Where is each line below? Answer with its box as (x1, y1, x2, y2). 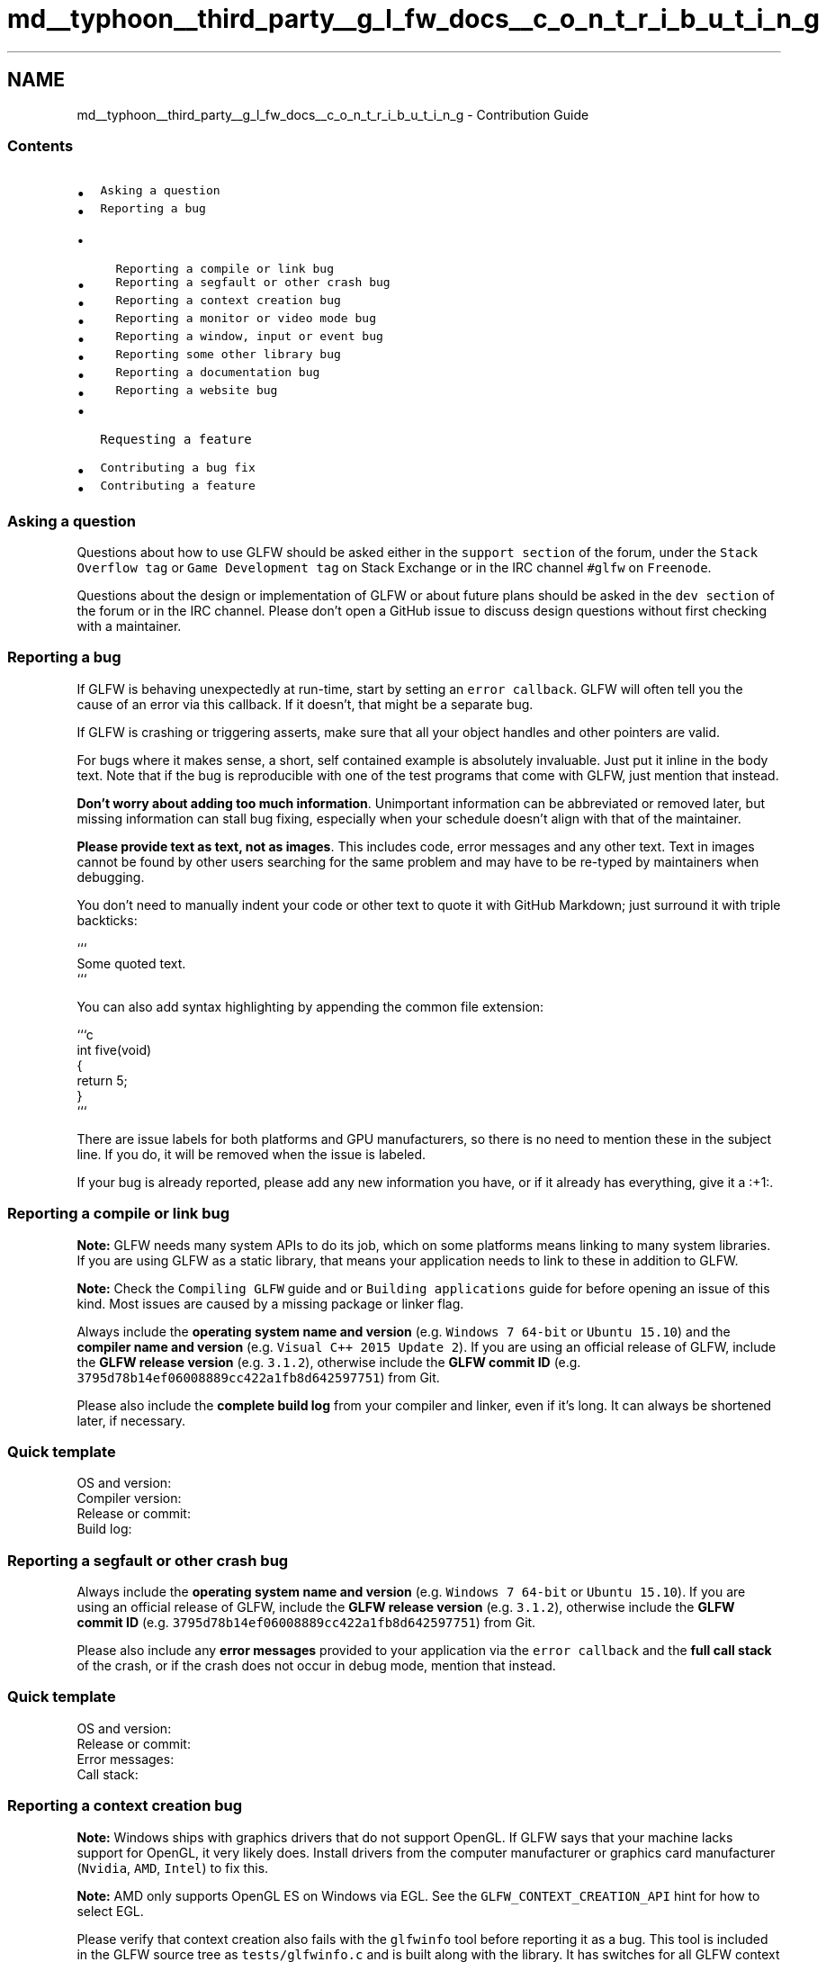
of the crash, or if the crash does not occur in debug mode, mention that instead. (76, 1658, 556, 1674)
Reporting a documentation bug (115, 365, 320, 380)
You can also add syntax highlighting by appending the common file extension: (76, 998, 544, 1014)
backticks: (76, 912, 138, 928)
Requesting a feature (100, 432, 252, 447)
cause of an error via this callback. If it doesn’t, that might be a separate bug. (76, 696, 534, 712)
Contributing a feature (100, 479, 256, 493)
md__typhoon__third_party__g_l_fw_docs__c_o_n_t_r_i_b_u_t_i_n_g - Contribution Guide (76, 106, 589, 122)
